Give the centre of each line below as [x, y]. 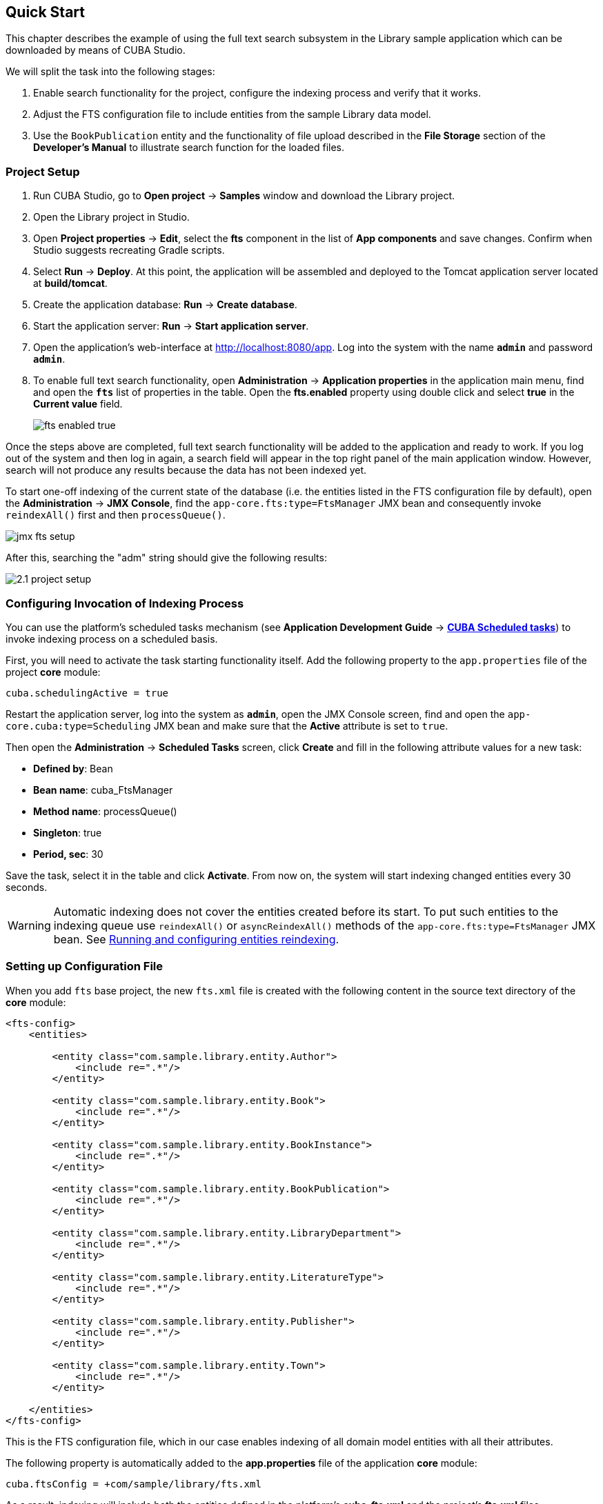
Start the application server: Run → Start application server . [171, 326]
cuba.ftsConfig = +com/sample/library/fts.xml [134, 1484]
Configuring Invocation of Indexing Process [125, 603]
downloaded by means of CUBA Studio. [96, 50]
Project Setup [43, 171]
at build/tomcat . [70, 283]
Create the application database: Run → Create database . [165, 305]
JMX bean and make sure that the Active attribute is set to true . [301, 725]
